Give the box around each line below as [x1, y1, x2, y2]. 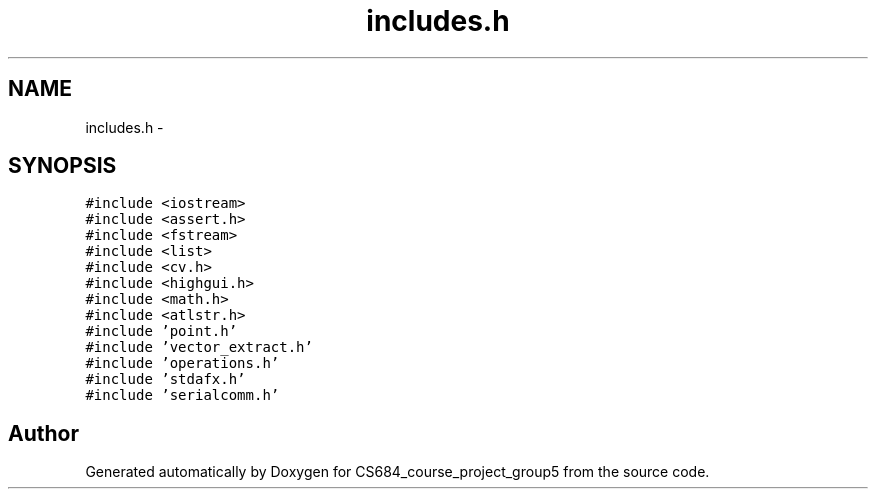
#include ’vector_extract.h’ [85, 339, 313, 356]
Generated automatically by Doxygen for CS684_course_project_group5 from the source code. [85, 463, 710, 481]
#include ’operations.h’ [85, 355, 280, 372]
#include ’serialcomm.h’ [85, 387, 280, 404]
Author [8, 420, 79, 446]
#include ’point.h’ [85, 323, 238, 340]
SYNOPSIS [8, 153, 117, 179]
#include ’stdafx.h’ [85, 371, 246, 388]
